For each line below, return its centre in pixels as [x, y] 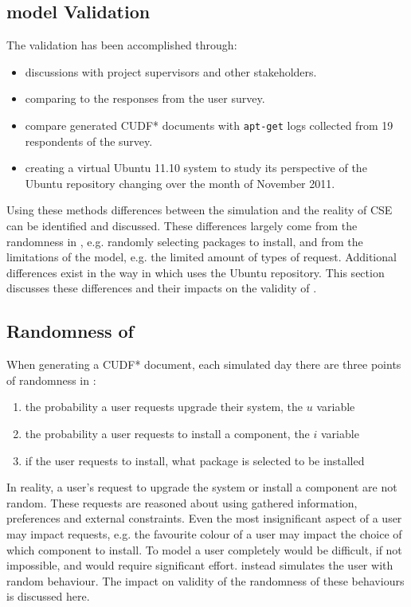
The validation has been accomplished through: [122, 45]
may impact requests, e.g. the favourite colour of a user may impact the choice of [204, 533]
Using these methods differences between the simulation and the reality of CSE [200, 210]
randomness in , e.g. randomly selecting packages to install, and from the [185, 241]
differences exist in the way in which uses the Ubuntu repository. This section [196, 272]
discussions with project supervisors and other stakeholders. [171, 71]
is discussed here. [48, 596]
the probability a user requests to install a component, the [167, 433]
